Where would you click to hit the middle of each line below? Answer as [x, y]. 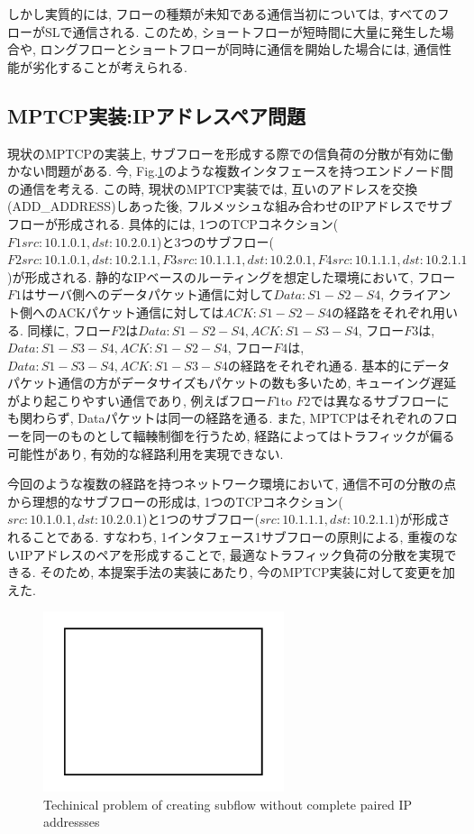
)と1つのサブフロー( [201, 519]
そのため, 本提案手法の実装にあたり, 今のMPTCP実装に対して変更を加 [248, 572]
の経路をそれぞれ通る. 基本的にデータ [339, 365]
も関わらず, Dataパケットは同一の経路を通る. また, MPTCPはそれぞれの [220, 418]
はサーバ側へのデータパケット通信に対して [148, 294]
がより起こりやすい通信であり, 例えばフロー [137, 400]
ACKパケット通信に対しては [141, 312]
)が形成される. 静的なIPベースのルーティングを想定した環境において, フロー [232, 276]
